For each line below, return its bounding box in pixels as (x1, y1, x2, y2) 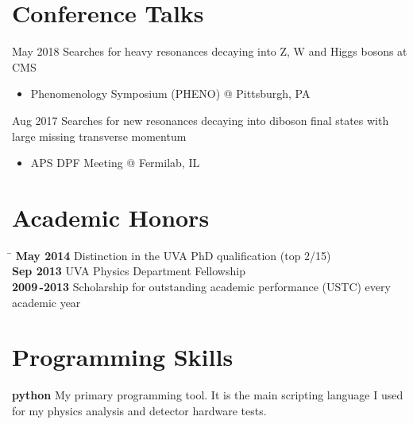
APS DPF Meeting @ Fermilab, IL (30, 154, 200, 171)
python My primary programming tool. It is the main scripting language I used (12, 387, 403, 403)
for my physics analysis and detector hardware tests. (12, 402, 267, 418)
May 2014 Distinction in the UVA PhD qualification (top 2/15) (15, 247, 331, 263)
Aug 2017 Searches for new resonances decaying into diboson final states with (12, 111, 389, 128)
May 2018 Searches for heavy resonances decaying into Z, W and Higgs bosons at (12, 43, 407, 60)
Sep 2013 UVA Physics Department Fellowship (12, 263, 245, 279)
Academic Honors (12, 200, 210, 233)
